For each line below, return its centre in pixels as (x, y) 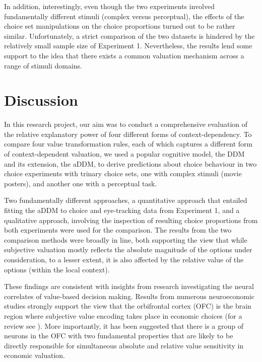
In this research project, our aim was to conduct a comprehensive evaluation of (126, 124)
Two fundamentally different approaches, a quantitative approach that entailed (126, 200)
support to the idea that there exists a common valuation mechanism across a (124, 55)
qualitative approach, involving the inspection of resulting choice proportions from (131, 220)
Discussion (41, 100)
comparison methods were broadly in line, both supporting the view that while (126, 239)
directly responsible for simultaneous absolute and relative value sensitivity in (124, 345)
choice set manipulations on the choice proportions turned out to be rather (120, 26)
